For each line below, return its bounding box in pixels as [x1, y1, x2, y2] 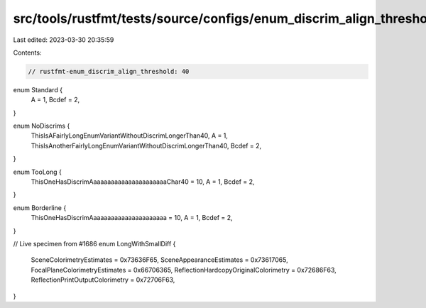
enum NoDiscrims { [13, 121, 70, 131]
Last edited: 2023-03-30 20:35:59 [13, 35, 114, 44]
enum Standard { [13, 85, 63, 94]
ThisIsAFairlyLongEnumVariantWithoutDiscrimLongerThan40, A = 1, [31, 131, 229, 140]
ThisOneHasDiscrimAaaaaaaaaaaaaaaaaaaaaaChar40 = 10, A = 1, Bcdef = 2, [31, 177, 255, 186]
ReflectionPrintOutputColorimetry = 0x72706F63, [31, 275, 175, 284]
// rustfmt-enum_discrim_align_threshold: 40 [28, 67, 190, 75]
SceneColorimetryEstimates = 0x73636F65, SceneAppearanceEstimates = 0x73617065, [31, 255, 288, 264]
